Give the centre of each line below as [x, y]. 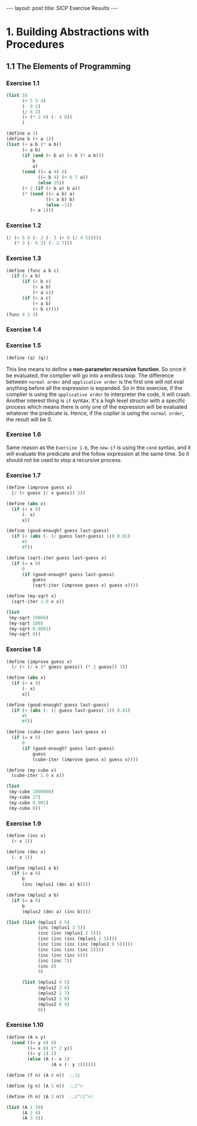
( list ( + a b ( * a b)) [34, 144]
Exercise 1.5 [24, 346]
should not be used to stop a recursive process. [64, 460]
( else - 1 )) [59, 205]
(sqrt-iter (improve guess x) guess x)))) [85, 585]
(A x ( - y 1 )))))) [73, 1065]
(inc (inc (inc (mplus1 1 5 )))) [77, 939]
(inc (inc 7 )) [55, 961]
